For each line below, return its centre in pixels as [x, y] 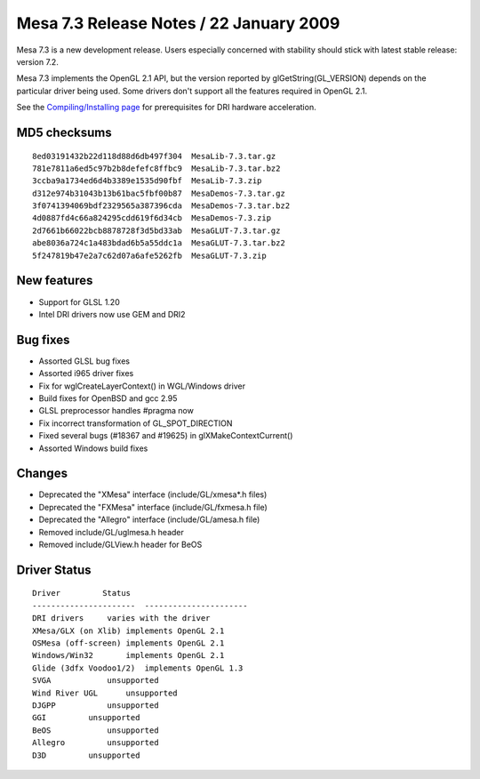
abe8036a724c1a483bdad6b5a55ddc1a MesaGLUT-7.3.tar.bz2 [159, 243]
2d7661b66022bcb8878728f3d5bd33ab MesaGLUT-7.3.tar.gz [156, 230]
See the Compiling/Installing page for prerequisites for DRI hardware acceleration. [166, 108]
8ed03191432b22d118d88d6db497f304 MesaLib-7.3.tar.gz [154, 156]
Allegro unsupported [96, 743]
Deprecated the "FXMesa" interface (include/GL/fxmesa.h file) [153, 507]
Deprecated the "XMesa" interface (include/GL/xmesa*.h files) [153, 494]
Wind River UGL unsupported [105, 693]
